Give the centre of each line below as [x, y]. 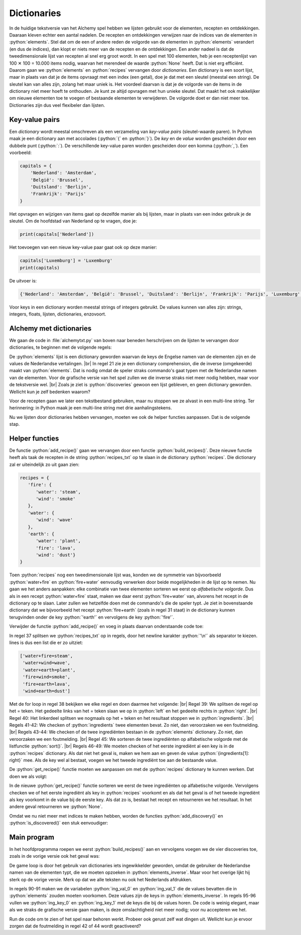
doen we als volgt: [28, 776]
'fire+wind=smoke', [46, 677]
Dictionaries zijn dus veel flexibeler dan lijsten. [57, 105]
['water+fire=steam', [46, 656]
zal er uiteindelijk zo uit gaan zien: [44, 464]
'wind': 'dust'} [56, 555]
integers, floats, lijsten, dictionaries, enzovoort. [58, 314]
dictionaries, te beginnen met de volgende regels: [61, 347]
